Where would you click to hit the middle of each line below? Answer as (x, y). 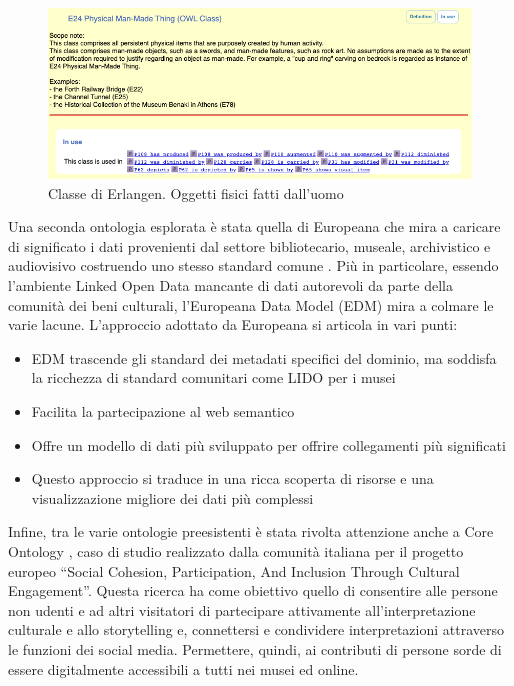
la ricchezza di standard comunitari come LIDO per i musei (213, 377)
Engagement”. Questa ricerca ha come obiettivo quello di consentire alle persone (253, 590)
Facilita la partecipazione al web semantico (163, 410)
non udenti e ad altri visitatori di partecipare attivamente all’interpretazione (242, 609)
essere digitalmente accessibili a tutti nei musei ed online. (183, 668)
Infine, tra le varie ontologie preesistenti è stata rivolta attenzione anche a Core (251, 531)
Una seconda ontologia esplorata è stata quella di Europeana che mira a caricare (254, 226)
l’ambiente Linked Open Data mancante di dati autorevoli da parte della (230, 285)
